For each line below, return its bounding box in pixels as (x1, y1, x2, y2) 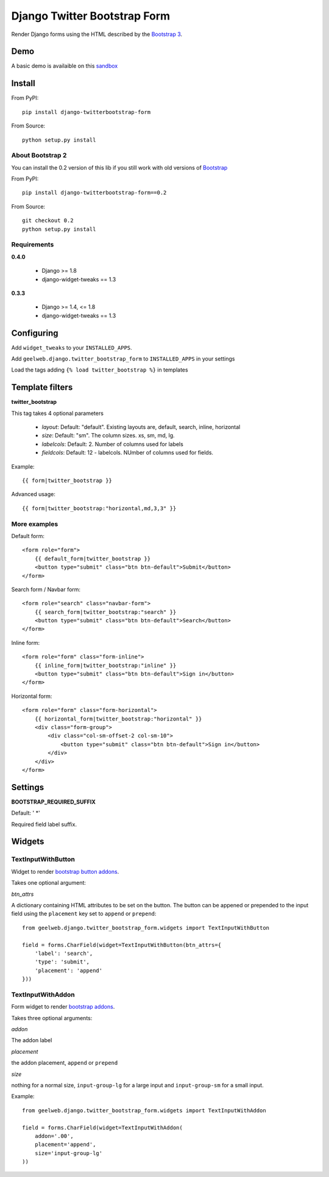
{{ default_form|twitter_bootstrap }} (34, 555, 151, 562)
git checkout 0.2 (22, 217, 74, 224)
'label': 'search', (34, 949, 93, 957)
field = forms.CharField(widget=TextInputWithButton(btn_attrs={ (22, 941, 222, 948)
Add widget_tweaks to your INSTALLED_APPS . (11, 344, 132, 351)
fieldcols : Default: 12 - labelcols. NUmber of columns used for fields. (41, 449, 213, 456)
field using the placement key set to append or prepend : (11, 910, 157, 918)
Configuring (11, 328, 58, 338)
